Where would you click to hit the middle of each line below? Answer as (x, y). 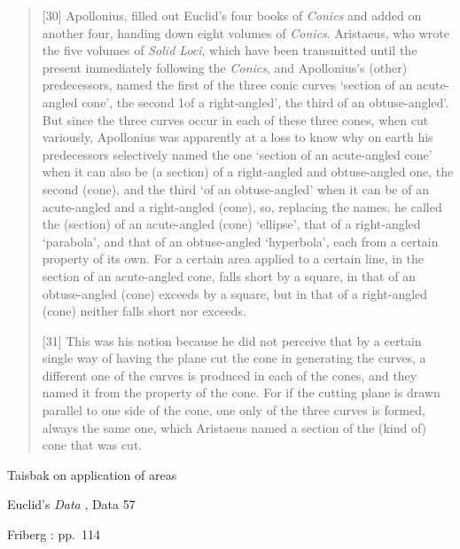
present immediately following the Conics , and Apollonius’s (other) (225, 67)
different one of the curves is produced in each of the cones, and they (230, 375)
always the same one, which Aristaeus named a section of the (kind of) (234, 427)
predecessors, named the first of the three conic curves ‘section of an (227, 85)
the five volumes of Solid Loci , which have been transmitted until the (230, 50)
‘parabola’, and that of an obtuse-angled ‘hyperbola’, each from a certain (240, 241)
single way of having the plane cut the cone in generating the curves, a (234, 358)
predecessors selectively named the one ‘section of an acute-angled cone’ (237, 154)
